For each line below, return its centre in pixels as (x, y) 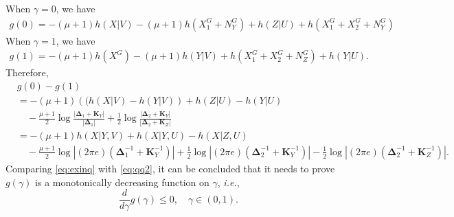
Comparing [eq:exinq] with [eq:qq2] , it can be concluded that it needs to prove (170, 168)
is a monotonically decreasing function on (122, 182)
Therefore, (27, 72)
